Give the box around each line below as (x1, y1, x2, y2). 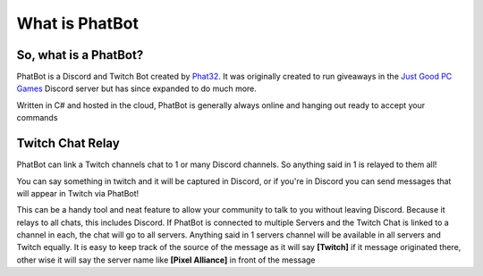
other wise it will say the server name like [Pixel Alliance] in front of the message (16, 255, 317, 265)
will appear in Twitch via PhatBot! (16, 188, 140, 198)
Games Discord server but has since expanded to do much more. (16, 83, 257, 94)
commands (16, 113, 58, 123)
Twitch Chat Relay (16, 136, 120, 151)
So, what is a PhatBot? (16, 47, 144, 63)
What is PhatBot (16, 13, 139, 33)
